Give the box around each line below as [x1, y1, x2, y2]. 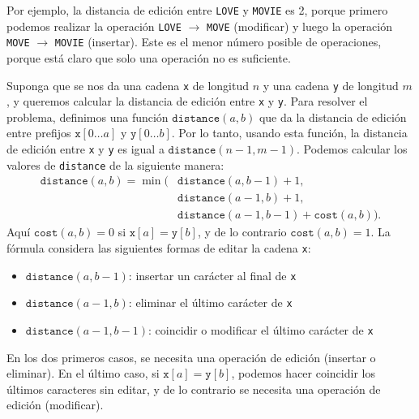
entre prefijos [6, 124, 71, 141]
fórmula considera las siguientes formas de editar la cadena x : [6, 240, 311, 257]
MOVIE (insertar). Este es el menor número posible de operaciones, [54, 33, 382, 50]
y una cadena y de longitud [263, 76, 399, 93]
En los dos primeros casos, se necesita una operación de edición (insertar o [6, 348, 376, 365]
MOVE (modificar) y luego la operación [206, 17, 392, 34]
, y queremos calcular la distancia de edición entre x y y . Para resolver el [6, 93, 368, 110]
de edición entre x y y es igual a [6, 140, 165, 158]
